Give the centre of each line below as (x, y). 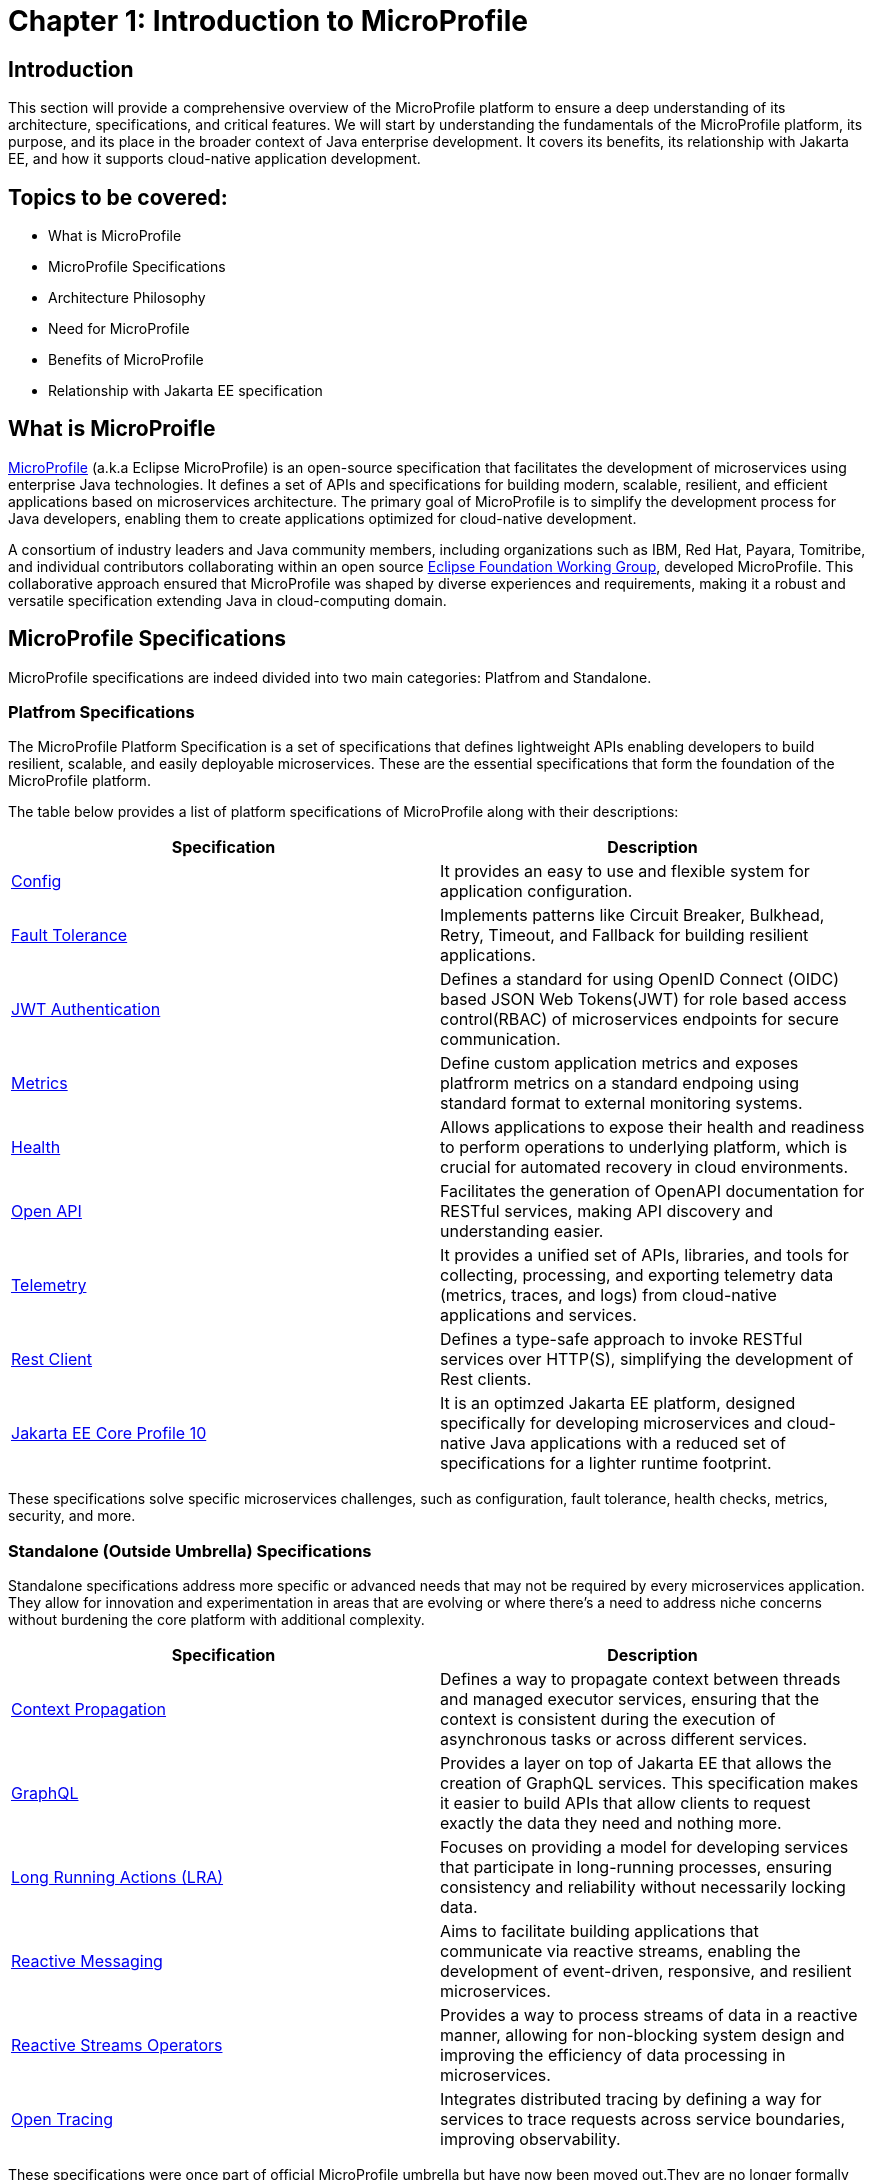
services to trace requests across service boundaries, (643, 2119)
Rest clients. (486, 1379)
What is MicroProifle (112, 429)
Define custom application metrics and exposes (619, 1063)
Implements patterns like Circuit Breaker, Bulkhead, (632, 915)
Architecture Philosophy (127, 298)
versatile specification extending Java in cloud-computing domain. (227, 600)
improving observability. (530, 2139)
